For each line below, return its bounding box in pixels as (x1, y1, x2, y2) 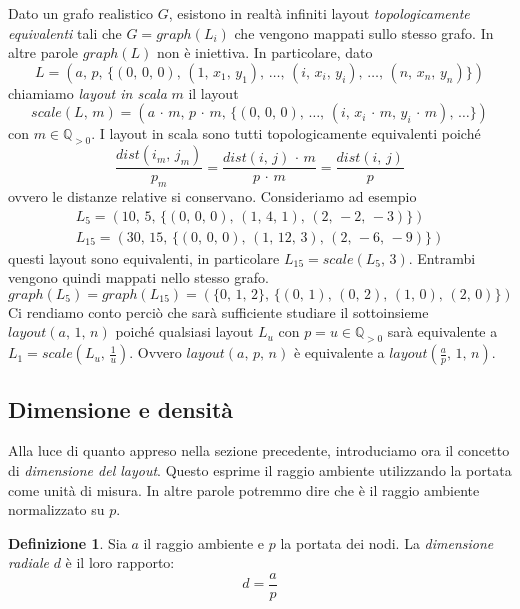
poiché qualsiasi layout (115, 321, 254, 342)
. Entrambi (408, 247, 476, 268)
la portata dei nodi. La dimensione (280, 532, 494, 553)
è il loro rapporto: (65, 552, 175, 573)
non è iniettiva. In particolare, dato (156, 42, 373, 63)
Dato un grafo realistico (8, 3, 154, 23)
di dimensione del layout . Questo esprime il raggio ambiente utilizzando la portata (8, 460, 512, 481)
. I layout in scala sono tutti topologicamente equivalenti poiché (91, 123, 481, 144)
